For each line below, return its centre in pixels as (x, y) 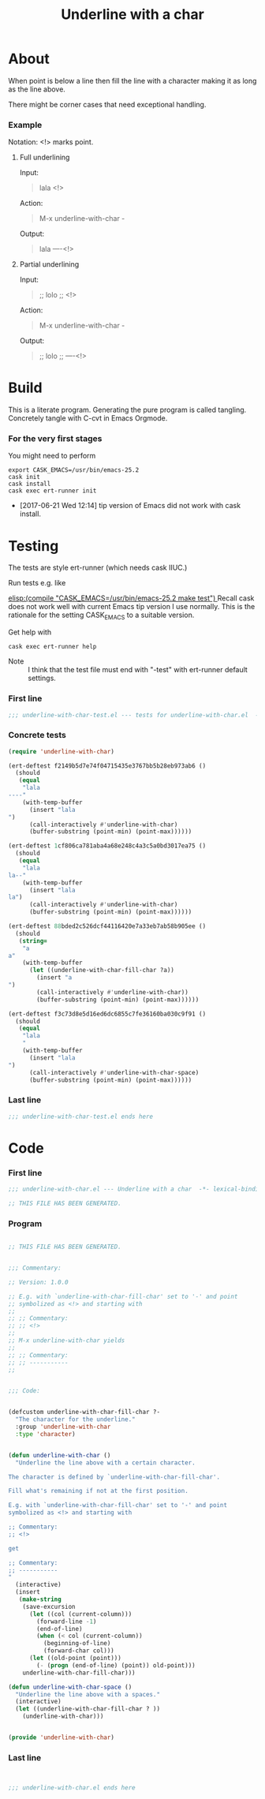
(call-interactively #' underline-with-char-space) (114, 1072)
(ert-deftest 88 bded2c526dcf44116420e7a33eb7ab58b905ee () (107, 926)
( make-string (40, 1599)
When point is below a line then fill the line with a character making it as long (132, 80)
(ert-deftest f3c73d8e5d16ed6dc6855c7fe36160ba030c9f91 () (107, 1014)
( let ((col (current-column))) (80, 1614)
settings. (42, 678)
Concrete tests (37, 735)
